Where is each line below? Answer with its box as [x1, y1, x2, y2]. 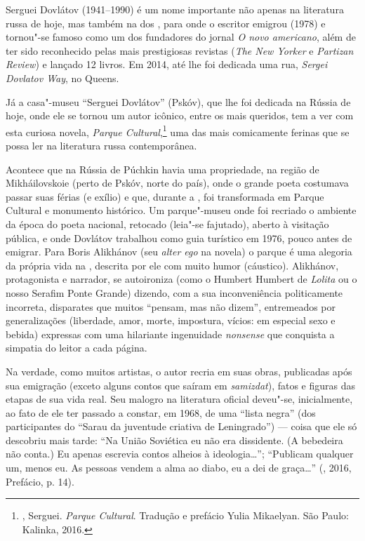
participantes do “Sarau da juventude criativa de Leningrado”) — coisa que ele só [6, 419, 357, 434]
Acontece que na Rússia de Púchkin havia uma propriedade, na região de [6, 161, 319, 176]
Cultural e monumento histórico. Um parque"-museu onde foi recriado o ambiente [6, 203, 357, 218]
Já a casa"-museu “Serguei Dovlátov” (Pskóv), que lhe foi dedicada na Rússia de [6, 94, 351, 109]
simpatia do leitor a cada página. [6, 340, 147, 355]
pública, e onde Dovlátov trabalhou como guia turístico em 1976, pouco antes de [6, 230, 352, 245]
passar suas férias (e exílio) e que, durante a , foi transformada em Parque [6, 189, 324, 203]
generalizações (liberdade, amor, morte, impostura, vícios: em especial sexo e [6, 313, 336, 328]
